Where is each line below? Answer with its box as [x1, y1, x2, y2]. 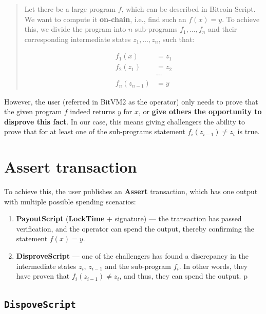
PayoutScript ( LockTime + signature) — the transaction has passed [16, 213, 242, 224]
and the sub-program [105, 260, 171, 271]
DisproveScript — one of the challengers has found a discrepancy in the [16, 250, 249, 261]
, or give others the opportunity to [139, 106, 262, 117]
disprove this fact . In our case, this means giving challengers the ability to [4, 116, 245, 127]
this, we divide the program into [24, 24, 126, 34]
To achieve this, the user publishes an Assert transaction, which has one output [4, 186, 258, 196]
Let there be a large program [24, 4, 116, 14]
